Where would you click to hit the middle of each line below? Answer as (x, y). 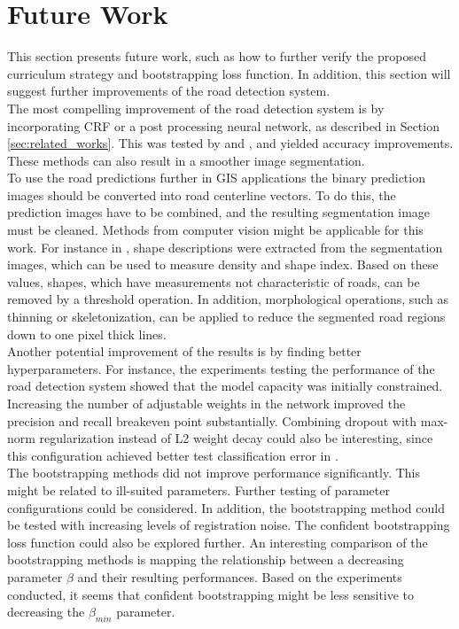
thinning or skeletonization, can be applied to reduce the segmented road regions (226, 317)
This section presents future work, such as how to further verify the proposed (217, 56)
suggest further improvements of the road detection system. (169, 91)
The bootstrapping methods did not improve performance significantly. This (214, 473)
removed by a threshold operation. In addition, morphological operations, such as (228, 299)
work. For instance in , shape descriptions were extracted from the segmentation (225, 247)
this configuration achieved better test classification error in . (173, 455)
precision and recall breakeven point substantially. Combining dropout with (212, 420)
